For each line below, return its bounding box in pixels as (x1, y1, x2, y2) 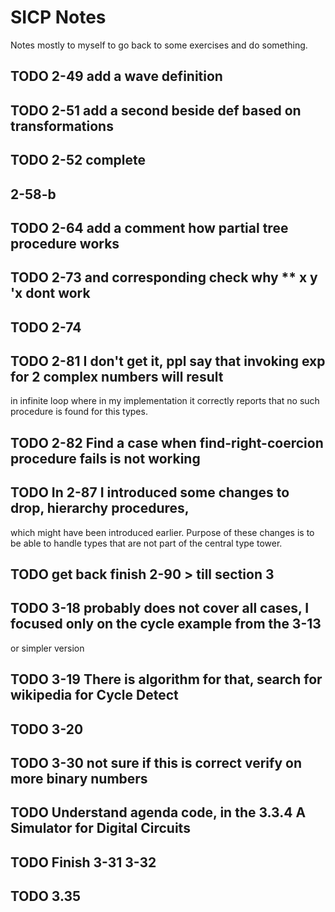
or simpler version (10, 642, 85, 654)
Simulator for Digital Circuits (10, 820, 191, 837)
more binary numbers (10, 771, 148, 788)
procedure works (10, 235, 120, 252)
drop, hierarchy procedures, (10, 500, 190, 517)
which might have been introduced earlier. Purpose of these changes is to (10, 526, 315, 538)
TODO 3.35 (10, 888, 82, 905)
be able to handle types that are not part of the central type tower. (10, 537, 283, 549)
